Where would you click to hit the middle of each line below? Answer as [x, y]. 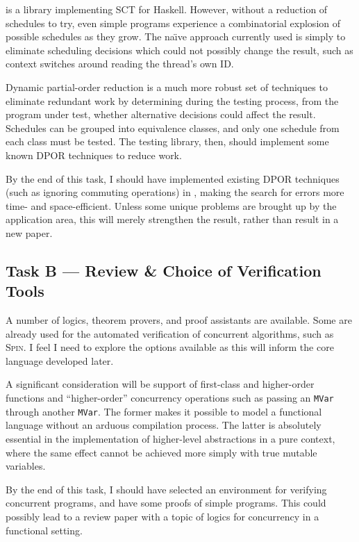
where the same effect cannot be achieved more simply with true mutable [161, 452]
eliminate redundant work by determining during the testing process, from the [172, 100]
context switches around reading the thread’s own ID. [120, 64]
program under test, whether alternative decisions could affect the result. [161, 114]
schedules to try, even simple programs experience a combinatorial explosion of [173, 23]
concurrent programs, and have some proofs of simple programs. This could [166, 503]
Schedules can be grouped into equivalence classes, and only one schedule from [173, 128]
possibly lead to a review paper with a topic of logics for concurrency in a [162, 516]
